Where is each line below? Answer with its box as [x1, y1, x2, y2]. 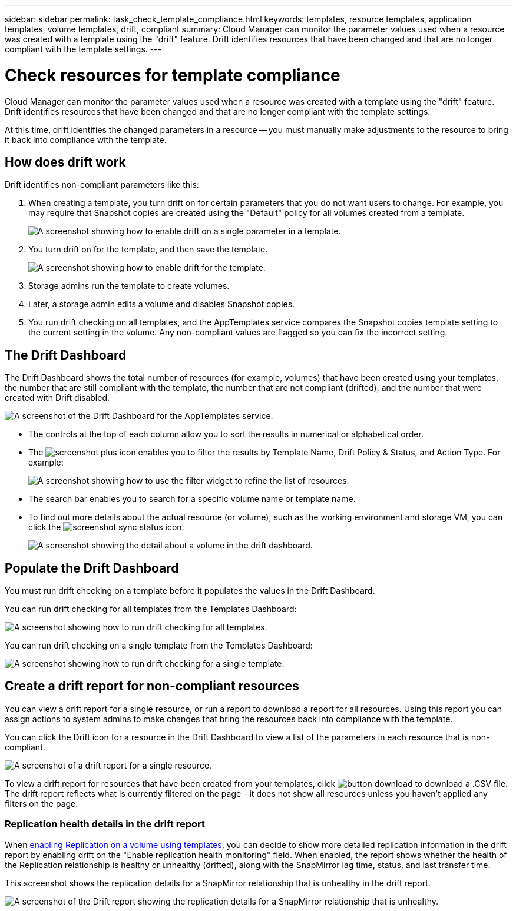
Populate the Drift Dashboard [5, 560, 179, 576]
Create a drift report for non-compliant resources [5, 679, 299, 694]
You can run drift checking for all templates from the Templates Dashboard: [5, 604, 297, 614]
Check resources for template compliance [5, 65, 340, 85]
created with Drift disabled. [5, 393, 110, 403]
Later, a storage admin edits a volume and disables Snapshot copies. [28, 299, 295, 310]
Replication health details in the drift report [5, 818, 206, 830]
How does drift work [5, 154, 126, 169]
